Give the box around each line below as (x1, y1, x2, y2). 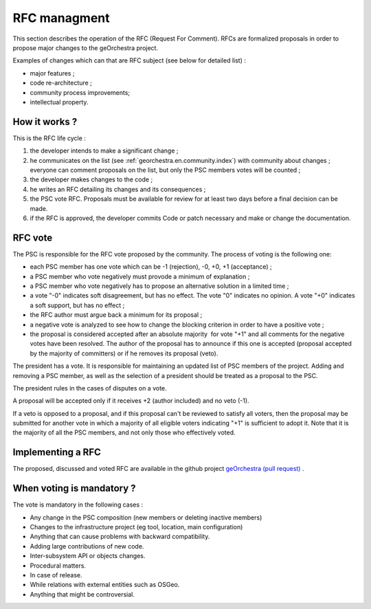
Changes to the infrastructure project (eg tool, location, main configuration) (30, 523, 243, 531)
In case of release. (30, 571, 82, 579)
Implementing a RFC (12, 447, 101, 458)
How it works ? (12, 115, 78, 127)
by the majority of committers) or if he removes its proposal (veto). (30, 349, 218, 357)
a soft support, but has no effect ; (30, 301, 125, 309)
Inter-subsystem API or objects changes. (30, 552, 146, 560)
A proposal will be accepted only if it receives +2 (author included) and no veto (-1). (12, 397, 250, 405)
